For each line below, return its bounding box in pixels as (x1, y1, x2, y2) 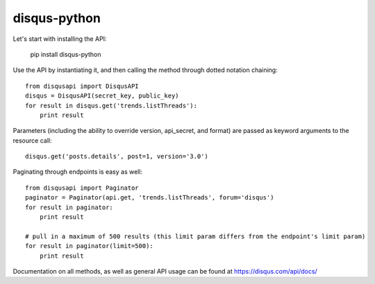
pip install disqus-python (30, 50, 101, 58)
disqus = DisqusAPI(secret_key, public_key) (25, 92, 180, 100)
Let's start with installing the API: (12, 35, 107, 43)
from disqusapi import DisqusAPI (25, 82, 139, 90)
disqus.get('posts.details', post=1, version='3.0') (25, 152, 208, 161)
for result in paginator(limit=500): (25, 242, 154, 250)
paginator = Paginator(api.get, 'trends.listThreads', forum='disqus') (25, 194, 274, 202)
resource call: (12, 136, 52, 145)
